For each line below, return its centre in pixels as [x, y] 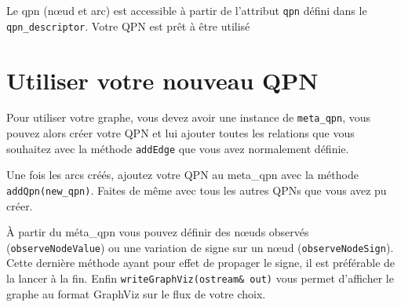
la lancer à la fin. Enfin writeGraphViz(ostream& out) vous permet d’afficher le [200, 278]
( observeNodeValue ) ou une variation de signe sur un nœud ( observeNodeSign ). [200, 247]
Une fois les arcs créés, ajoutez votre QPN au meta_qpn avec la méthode [182, 175]
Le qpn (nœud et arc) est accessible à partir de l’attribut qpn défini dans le [187, 10]
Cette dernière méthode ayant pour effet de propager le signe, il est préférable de [201, 263]
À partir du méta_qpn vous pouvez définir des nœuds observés [158, 232]
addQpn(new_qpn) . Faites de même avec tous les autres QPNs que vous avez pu [197, 190]
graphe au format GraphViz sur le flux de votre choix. [136, 293]
